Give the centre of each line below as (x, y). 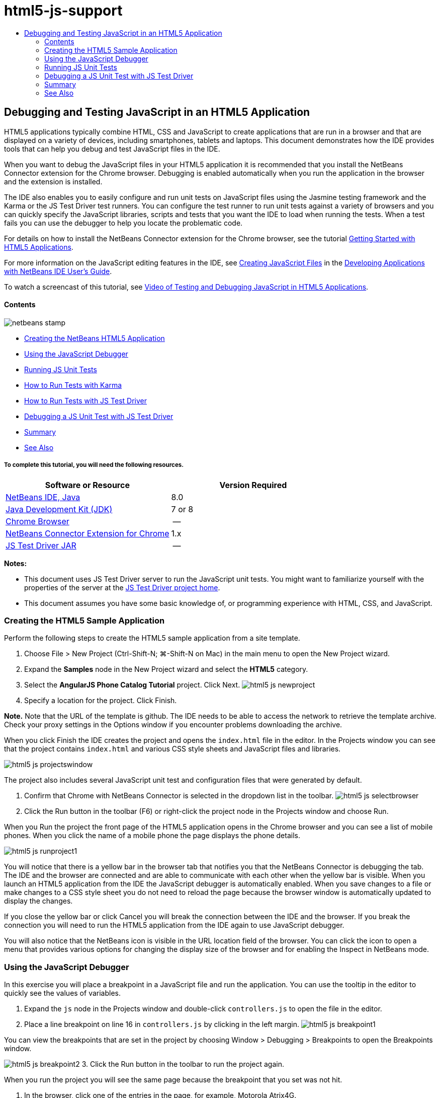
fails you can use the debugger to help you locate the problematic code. (123, 223)
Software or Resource (87, 485)
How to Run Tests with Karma (73, 385)
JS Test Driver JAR (41, 545)
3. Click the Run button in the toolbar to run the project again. (183, 1064)
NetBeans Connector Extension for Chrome (87, 533)
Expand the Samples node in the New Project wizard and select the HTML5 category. (166, 669)
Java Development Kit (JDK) (59, 509)
